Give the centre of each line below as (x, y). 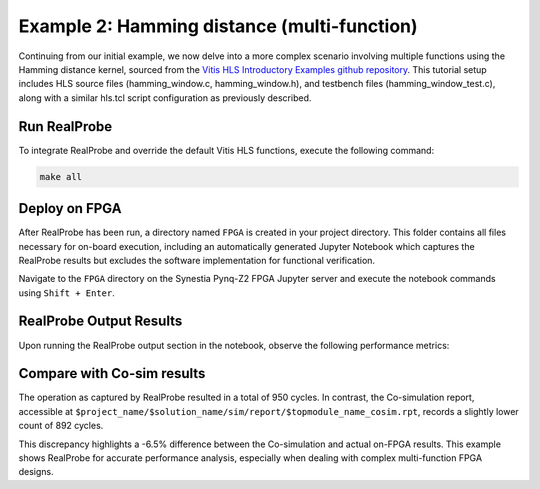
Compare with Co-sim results (112, 373)
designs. (36, 472)
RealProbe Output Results (100, 321)
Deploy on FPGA (70, 208)
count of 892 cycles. (61, 426)
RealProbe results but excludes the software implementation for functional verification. (196, 260)
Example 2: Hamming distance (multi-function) (218, 26)
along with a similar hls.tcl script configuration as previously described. (165, 97)
